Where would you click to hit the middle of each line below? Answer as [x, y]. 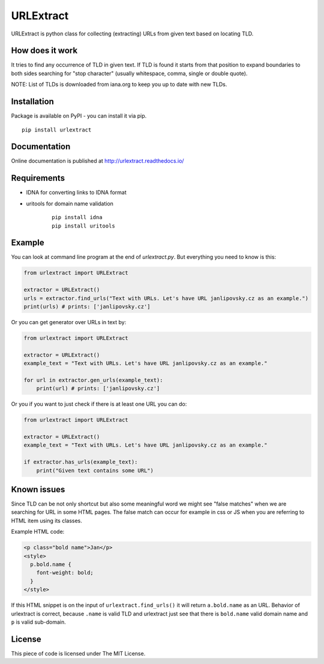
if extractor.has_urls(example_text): [81, 462]
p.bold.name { [51, 565]
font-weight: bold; [65, 573]
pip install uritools [83, 226]
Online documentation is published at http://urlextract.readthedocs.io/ [97, 161]
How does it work [44, 51]
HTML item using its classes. [46, 521]
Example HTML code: [38, 532]
